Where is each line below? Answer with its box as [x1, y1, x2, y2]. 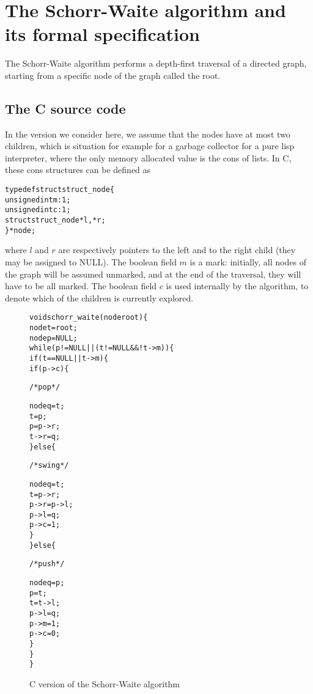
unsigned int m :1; [5, 195, 71, 204]
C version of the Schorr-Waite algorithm [29, 677, 180, 690]
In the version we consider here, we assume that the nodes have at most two [5, 127, 290, 140]
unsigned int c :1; [5, 205, 71, 215]
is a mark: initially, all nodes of [190, 255, 306, 268]
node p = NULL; [29, 333, 78, 342]
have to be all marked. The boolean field [5, 279, 157, 292]
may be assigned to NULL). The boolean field [5, 255, 177, 268]
